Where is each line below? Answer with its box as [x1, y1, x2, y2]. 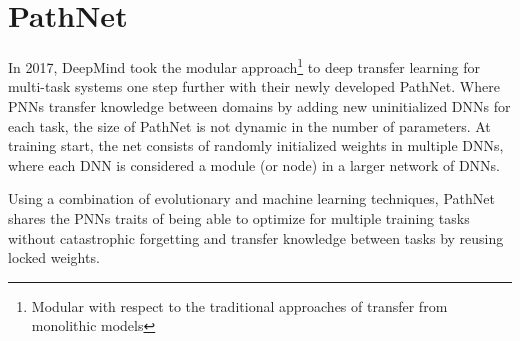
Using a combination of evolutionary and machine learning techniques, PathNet [8, 188, 495, 209]
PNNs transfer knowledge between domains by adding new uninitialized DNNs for [8, 95, 511, 116]
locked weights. [8, 247, 100, 268]
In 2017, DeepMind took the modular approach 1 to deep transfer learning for [8, 54, 480, 77]
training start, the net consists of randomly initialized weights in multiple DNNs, [8, 135, 504, 156]
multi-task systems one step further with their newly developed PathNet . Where [8, 76, 500, 97]
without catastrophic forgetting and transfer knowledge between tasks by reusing [8, 227, 504, 248]
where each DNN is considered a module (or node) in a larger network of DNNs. [8, 154, 500, 175]
